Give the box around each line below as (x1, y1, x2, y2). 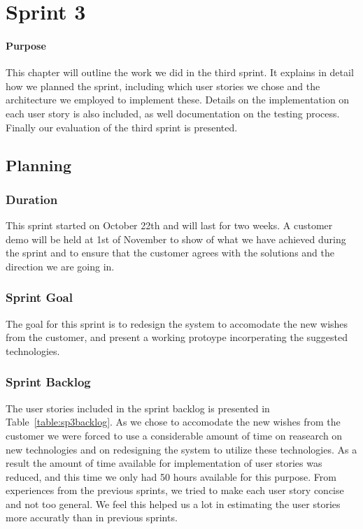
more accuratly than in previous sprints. (6, 510, 178, 525)
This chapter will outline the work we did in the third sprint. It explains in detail (6, 65, 354, 80)
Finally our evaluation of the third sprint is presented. (6, 119, 238, 134)
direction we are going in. (6, 259, 115, 273)
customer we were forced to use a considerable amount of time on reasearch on (6, 428, 343, 442)
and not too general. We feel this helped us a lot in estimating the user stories (6, 496, 341, 511)
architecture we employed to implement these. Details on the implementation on (6, 92, 350, 107)
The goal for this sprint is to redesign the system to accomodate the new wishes (6, 316, 348, 331)
